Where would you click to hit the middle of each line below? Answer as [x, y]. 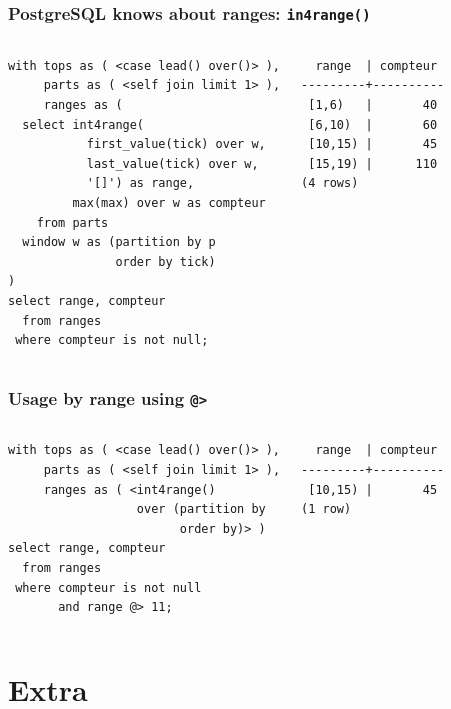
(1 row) [326, 509]
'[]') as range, [140, 183]
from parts [72, 222]
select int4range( [83, 124]
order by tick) [165, 261]
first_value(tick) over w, [176, 144]
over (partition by [201, 509]
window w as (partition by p [119, 242]
